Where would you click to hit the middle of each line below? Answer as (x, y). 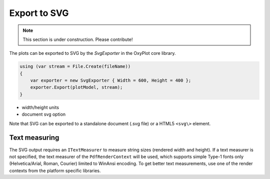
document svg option (44, 114)
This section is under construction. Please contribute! (78, 39)
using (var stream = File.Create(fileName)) (75, 67)
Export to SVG (39, 13)
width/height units (40, 107)
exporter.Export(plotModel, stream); (76, 88)
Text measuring (34, 138)
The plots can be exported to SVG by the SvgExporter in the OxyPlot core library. (92, 53)
